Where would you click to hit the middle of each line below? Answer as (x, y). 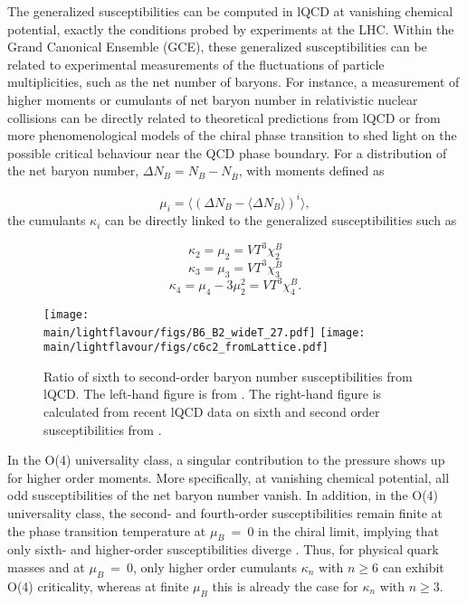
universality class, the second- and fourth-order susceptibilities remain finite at (225, 513)
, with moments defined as (311, 170)
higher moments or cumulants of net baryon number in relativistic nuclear (213, 99)
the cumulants (47, 220)
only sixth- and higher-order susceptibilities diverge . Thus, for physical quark (223, 549)
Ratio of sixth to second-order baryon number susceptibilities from (228, 376)
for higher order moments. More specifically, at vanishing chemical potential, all (229, 477)
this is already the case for (285, 585)
